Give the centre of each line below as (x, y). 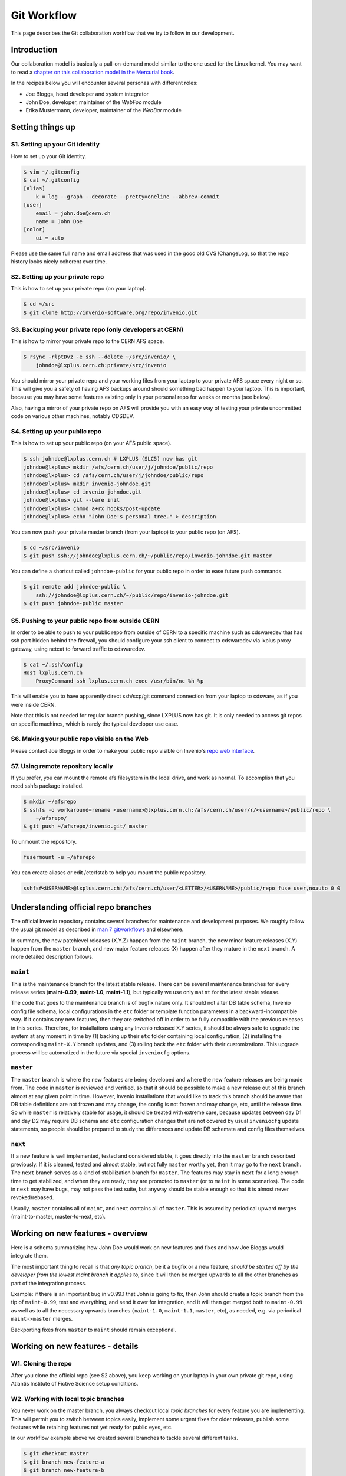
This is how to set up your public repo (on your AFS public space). (91, 443)
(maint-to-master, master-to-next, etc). (58, 1217)
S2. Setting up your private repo (57, 276)
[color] (34, 230)
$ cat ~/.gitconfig (51, 180)
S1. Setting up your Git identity (55, 145)
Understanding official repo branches (81, 907)
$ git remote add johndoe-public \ (75, 587)
